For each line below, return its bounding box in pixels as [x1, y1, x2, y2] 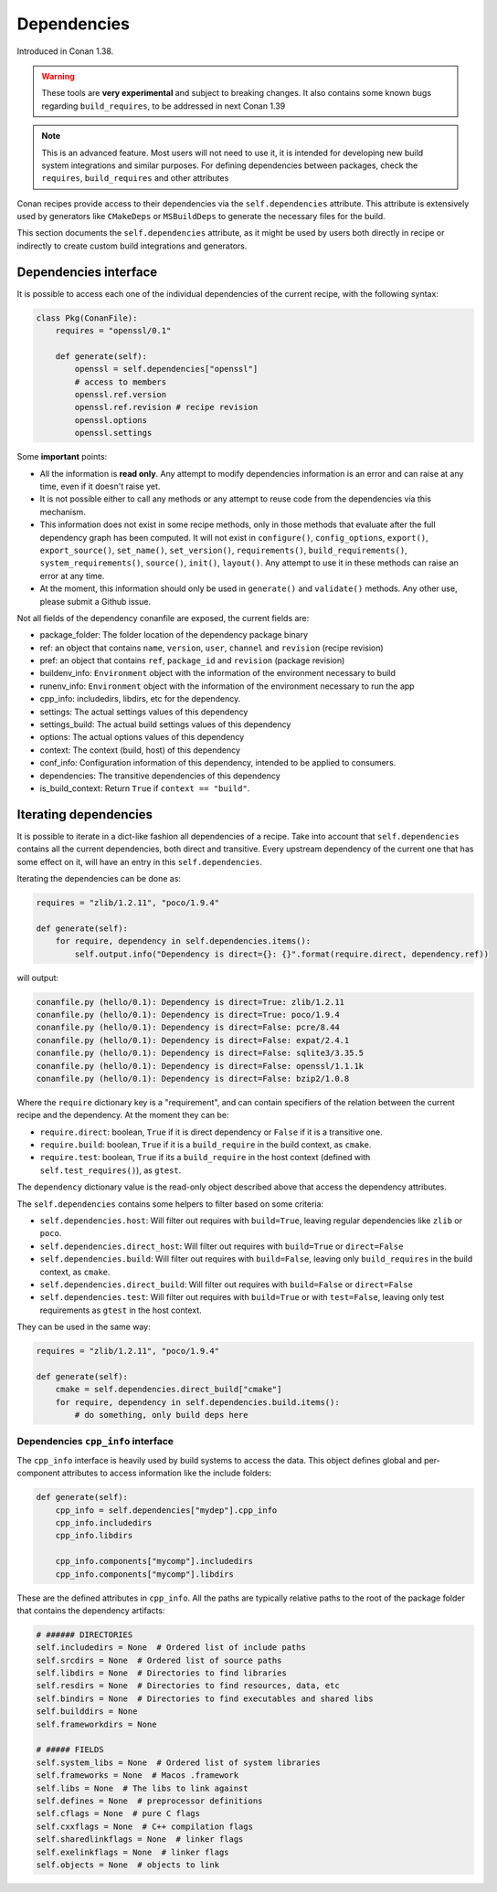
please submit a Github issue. [39, 596, 151, 607]
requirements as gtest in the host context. [39, 1305, 203, 1316]
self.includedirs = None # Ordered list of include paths [36, 1643, 306, 1653]
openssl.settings [74, 428, 153, 439]
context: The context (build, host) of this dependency [39, 745, 241, 756]
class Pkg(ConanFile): [36, 312, 138, 323]
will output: [16, 972, 59, 983]
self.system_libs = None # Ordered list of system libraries [36, 1757, 321, 1768]
